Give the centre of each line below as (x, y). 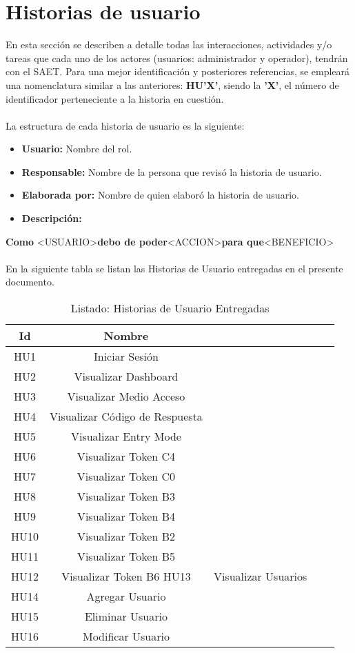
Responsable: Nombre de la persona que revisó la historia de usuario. (172, 171)
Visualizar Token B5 (126, 556)
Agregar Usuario (126, 596)
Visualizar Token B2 (126, 536)
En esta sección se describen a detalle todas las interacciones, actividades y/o (169, 44)
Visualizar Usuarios (260, 576)
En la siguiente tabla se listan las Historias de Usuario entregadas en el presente (174, 268)
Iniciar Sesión (126, 356)
